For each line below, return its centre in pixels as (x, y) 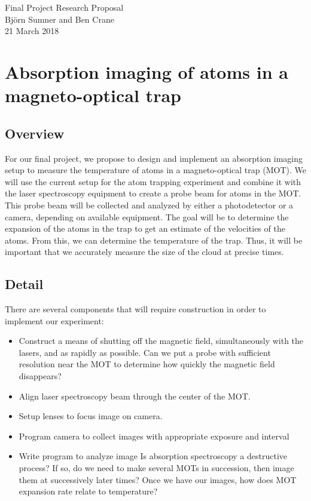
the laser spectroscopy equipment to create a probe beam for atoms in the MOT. (153, 193)
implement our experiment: (54, 320)
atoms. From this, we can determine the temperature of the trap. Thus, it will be (154, 240)
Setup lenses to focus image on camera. (91, 416)
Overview (35, 133)
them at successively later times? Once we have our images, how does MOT (158, 479)
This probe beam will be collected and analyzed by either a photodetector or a (149, 205)
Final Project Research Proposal (64, 7)
